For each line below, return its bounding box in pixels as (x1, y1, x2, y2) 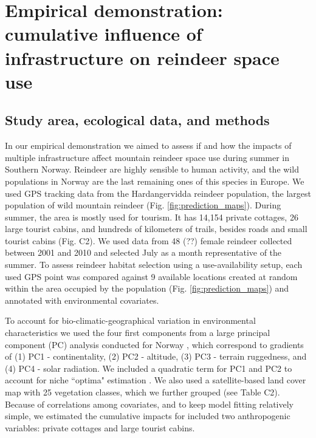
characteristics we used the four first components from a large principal (5, 326, 270, 339)
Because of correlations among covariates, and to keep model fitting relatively (5, 397, 294, 410)
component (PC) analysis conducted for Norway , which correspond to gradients (5, 338, 304, 351)
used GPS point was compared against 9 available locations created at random (5, 270, 298, 282)
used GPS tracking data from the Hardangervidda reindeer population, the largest (5, 186, 312, 199)
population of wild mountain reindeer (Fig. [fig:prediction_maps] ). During (5, 199, 281, 211)
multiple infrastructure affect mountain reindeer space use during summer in (5, 151, 290, 163)
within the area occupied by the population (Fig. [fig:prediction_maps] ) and (5, 282, 289, 295)
